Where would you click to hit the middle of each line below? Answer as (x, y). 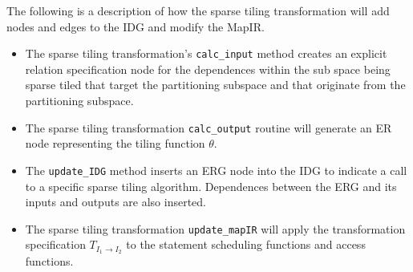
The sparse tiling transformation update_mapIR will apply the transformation (215, 228)
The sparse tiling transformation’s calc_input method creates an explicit (206, 53)
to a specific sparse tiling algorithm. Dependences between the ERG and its (211, 186)
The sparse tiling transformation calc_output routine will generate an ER (209, 127)
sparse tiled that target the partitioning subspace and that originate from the (215, 85)
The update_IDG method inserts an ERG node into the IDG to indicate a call (216, 170)
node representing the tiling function (115, 143)
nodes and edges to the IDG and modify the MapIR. (136, 26)
